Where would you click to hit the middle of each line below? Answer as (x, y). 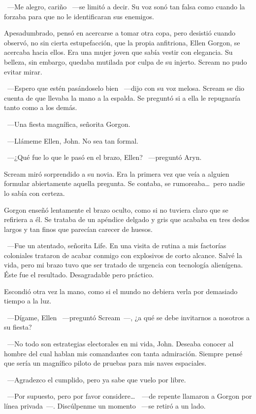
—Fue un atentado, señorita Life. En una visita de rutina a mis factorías (117, 245)
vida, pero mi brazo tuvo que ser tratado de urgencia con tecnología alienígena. (124, 265)
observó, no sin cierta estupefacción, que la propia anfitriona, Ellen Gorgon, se (122, 42)
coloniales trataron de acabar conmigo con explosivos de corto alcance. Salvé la (123, 255)
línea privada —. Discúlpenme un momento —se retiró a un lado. (105, 406)
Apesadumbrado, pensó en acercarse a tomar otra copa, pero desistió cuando (120, 33)
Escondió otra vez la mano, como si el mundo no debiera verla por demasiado (121, 291)
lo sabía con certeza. (34, 193)
